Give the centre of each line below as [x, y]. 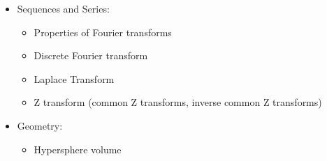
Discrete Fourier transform [91, 55]
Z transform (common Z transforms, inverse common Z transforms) [178, 102]
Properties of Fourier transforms [103, 32]
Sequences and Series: [63, 8]
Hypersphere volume [78, 149]
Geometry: [40, 125]
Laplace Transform [74, 78]
